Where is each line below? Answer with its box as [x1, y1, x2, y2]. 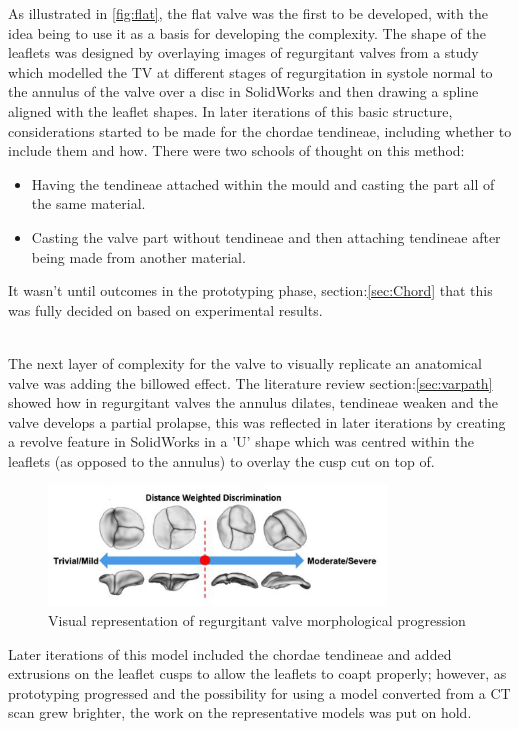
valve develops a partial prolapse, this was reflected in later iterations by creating [8, 411, 506, 432]
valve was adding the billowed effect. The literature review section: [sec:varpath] [8, 372, 493, 393]
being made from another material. [31, 246, 246, 267]
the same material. [31, 193, 146, 214]
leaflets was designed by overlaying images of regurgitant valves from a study [8, 42, 479, 63]
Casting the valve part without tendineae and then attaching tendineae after [31, 226, 501, 247]
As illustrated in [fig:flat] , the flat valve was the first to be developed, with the [8, 3, 488, 23]
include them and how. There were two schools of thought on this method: [8, 140, 465, 161]
